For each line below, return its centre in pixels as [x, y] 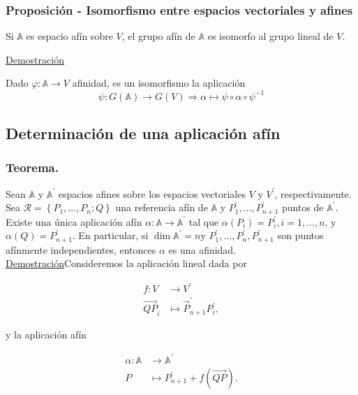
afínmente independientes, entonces [81, 249]
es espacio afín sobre [69, 36]
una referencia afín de [162, 207]
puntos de [303, 207]
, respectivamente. [313, 193]
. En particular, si [110, 235]
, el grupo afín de [158, 36]
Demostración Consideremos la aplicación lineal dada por [126, 263]
